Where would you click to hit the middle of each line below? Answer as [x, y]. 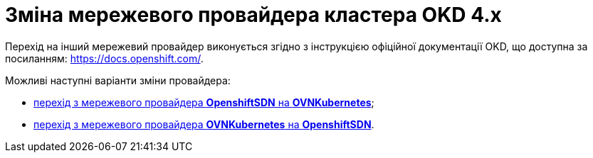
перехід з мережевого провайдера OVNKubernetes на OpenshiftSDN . [204, 124]
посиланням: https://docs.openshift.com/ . [104, 58]
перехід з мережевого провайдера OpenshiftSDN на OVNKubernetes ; [204, 102]
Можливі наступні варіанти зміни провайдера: [118, 80]
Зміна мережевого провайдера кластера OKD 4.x [253, 15]
